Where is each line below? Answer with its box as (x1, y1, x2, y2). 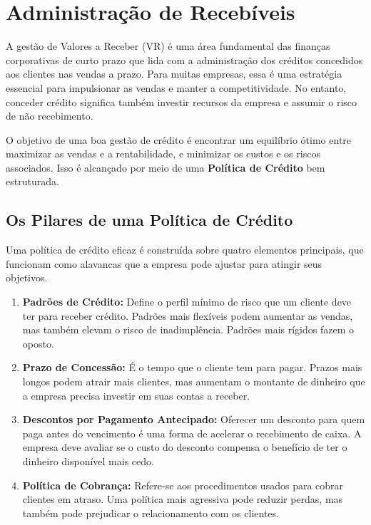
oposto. (22, 336, 54, 350)
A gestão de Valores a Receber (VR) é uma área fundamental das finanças (6, 38, 330, 53)
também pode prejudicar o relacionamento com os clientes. (22, 505, 279, 520)
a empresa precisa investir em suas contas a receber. (22, 388, 250, 402)
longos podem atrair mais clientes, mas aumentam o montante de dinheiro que (22, 374, 365, 389)
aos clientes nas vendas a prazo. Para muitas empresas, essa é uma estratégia (6, 66, 342, 81)
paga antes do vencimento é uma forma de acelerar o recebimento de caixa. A (22, 425, 362, 440)
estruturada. (6, 174, 59, 189)
